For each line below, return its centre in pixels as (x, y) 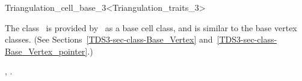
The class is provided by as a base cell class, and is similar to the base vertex (151, 27)
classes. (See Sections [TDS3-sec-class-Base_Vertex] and (109, 39)
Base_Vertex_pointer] (46, 51)
